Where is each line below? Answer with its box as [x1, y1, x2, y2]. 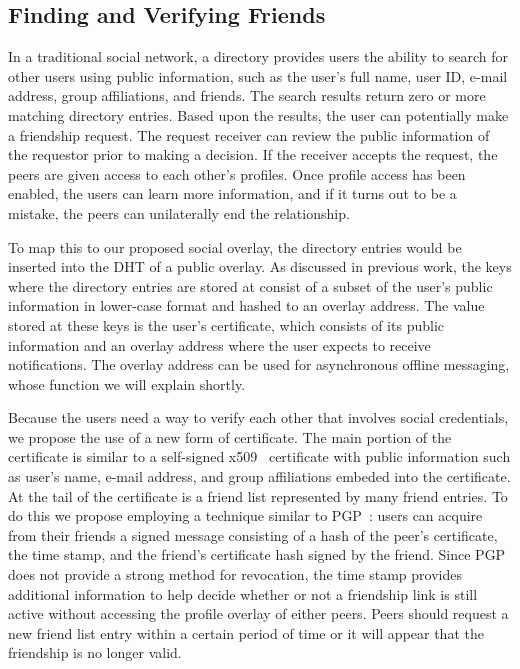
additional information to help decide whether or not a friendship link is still [8, 583, 478, 604]
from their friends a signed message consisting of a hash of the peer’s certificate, [8, 524, 498, 545]
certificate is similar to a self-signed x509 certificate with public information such [8, 446, 511, 467]
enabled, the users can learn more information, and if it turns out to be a [8, 183, 457, 204]
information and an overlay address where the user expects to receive [8, 334, 431, 355]
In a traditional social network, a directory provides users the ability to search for [8, 46, 509, 67]
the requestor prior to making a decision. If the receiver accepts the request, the [8, 144, 498, 165]
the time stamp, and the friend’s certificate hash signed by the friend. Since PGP [8, 544, 506, 565]
